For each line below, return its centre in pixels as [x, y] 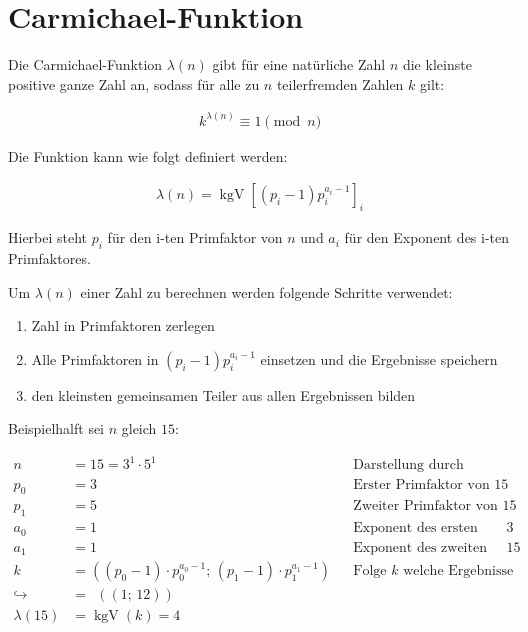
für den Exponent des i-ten [427, 237]
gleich [139, 428]
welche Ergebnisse [458, 571]
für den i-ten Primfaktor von [195, 237]
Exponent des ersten [415, 528]
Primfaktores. [49, 258]
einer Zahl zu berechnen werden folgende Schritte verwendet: [266, 291]
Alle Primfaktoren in [95, 358]
